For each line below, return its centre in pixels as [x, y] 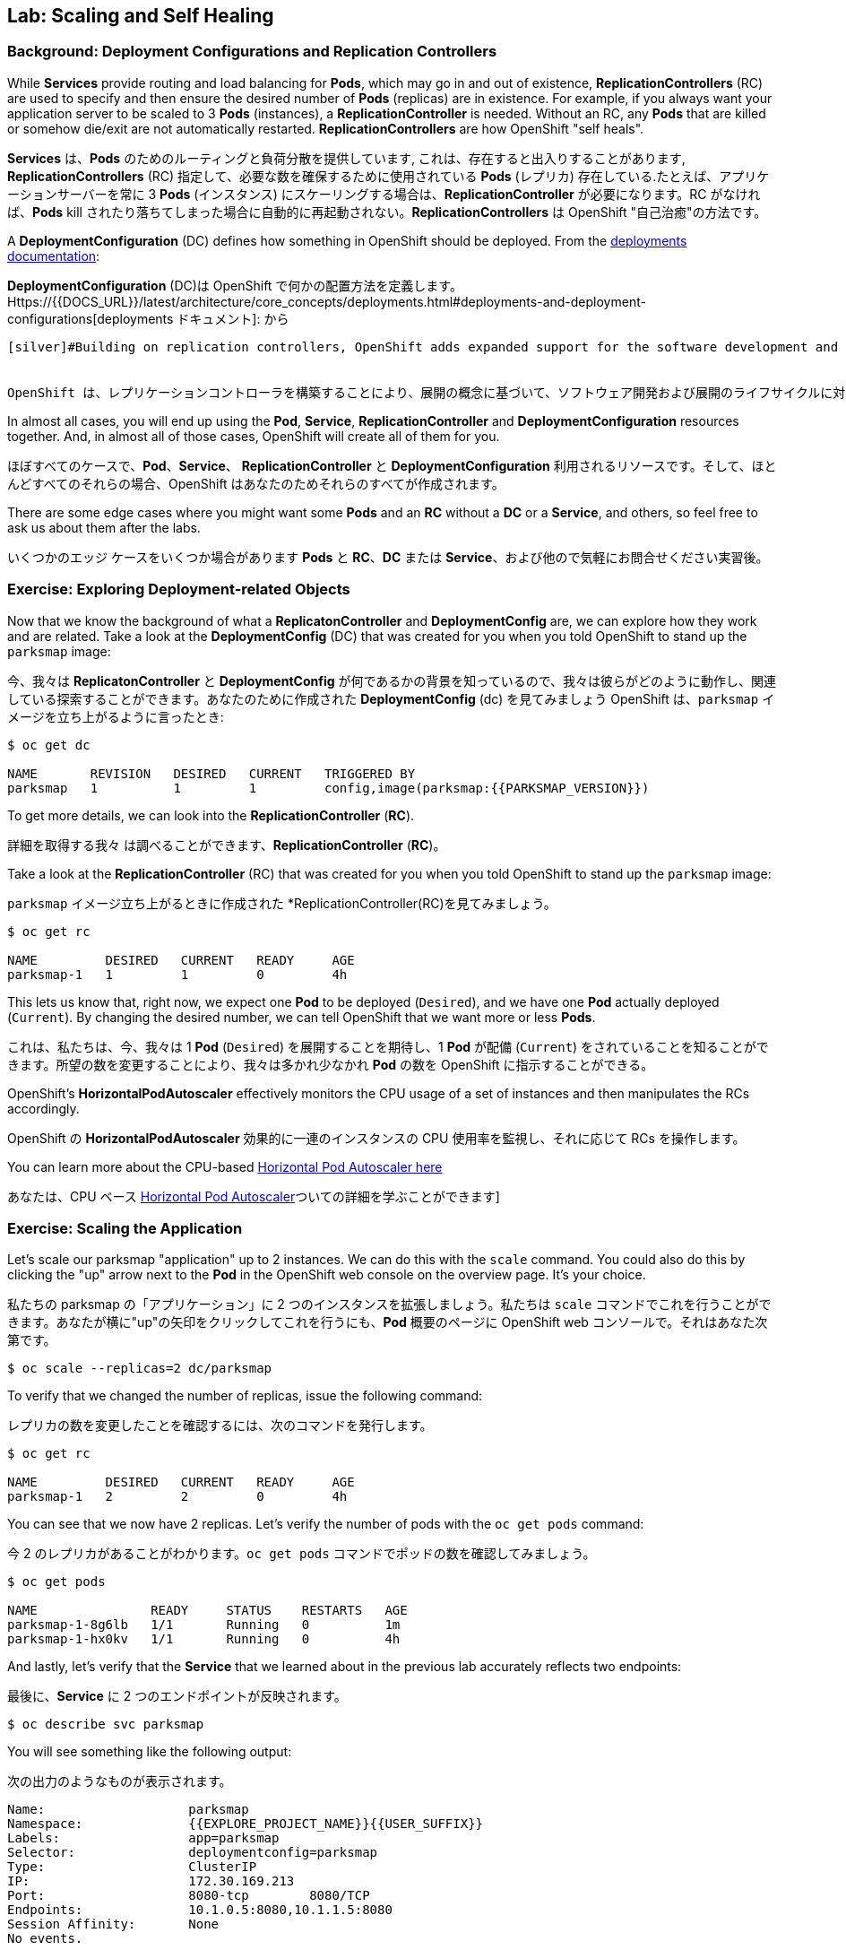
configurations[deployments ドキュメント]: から [148, 318]
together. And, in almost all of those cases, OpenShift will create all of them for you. [254, 436]
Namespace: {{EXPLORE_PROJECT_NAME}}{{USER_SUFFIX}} [246, 1824]
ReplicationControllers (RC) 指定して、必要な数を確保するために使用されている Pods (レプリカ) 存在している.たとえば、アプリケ [388, 176]
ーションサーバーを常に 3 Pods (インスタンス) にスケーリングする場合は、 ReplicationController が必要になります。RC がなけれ [384, 194]
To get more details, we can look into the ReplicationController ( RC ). [211, 815]
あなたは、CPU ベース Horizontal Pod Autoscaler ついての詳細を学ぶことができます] [254, 1196]
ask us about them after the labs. [104, 527]
